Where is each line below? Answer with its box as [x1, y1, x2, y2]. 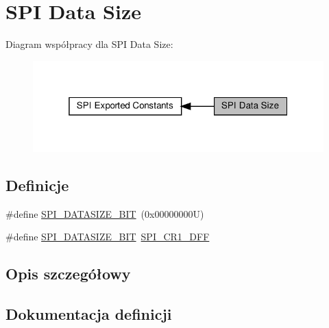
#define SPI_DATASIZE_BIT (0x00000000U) [5, 206, 204, 220]
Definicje [5, 174, 69, 195]
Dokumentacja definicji [5, 303, 172, 325]
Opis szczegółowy [5, 263, 131, 284]
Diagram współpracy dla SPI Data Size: [5, 37, 173, 51]
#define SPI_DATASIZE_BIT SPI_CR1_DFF [5, 229, 210, 244]
